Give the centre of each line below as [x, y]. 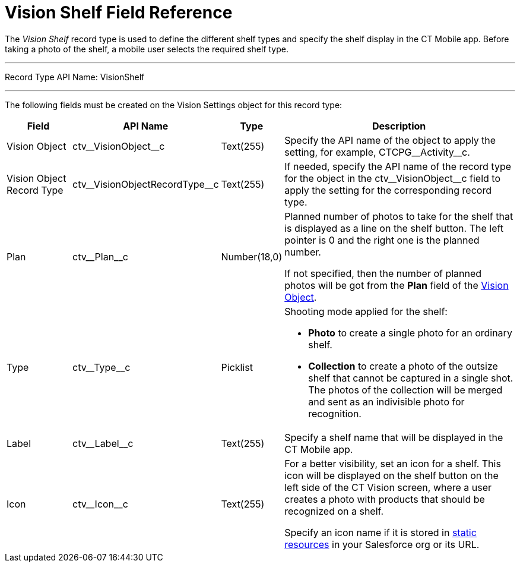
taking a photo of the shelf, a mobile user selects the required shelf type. [147, 49]
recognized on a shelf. [334, 511]
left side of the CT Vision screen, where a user [388, 487]
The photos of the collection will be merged [405, 390]
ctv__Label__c [103, 443]
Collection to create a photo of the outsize [403, 366]
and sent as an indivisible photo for [386, 401]
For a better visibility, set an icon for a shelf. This [393, 463]
